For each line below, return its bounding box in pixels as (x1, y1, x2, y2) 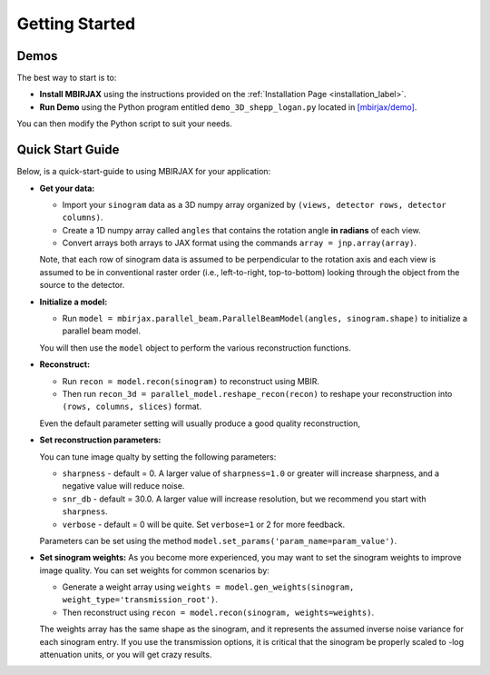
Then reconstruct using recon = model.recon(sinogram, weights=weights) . (62, 607, 375, 618)
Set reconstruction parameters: (39, 434, 162, 445)
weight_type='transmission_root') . (62, 594, 218, 605)
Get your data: (39, 183, 95, 194)
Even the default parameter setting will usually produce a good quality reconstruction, (39, 418, 360, 429)
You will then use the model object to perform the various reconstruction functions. (39, 342, 351, 353)
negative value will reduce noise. (62, 481, 185, 491)
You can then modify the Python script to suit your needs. (16, 118, 233, 129)
